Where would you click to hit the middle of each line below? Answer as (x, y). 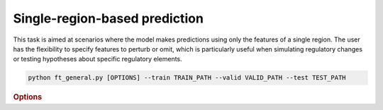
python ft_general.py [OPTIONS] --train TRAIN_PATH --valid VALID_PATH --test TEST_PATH (187, 78)
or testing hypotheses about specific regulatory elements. (98, 59)
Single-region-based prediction (108, 18)
